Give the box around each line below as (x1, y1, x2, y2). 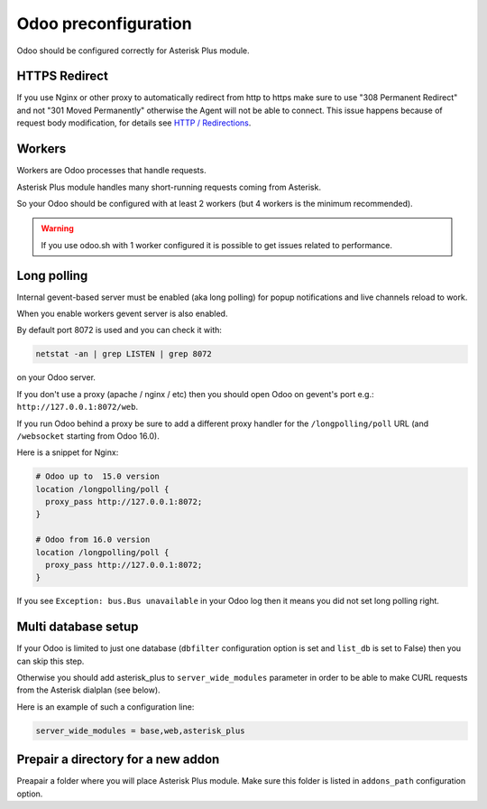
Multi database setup (16, 619, 139, 635)
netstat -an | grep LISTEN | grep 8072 (35, 349, 212, 359)
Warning (41, 223, 74, 234)
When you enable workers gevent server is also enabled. (16, 308, 228, 319)
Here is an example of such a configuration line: (16, 701, 195, 712)
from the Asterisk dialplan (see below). (16, 684, 161, 695)
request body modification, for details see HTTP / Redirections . (16, 117, 252, 128)
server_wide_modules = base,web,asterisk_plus (35, 725, 245, 736)
